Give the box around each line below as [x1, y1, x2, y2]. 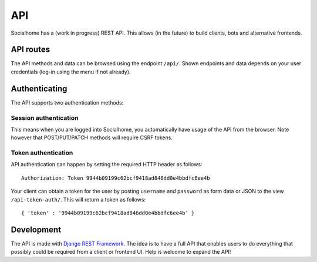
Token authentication [11, 149, 73, 157]
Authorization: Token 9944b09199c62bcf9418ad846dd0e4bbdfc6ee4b [21, 174, 211, 182]
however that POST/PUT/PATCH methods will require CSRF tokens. [11, 134, 173, 141]
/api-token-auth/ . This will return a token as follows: [11, 196, 146, 203]
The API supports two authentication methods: [11, 99, 124, 106]
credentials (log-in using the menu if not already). [11, 68, 131, 75]
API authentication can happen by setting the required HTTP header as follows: [11, 161, 203, 168]
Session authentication [11, 113, 79, 122]
